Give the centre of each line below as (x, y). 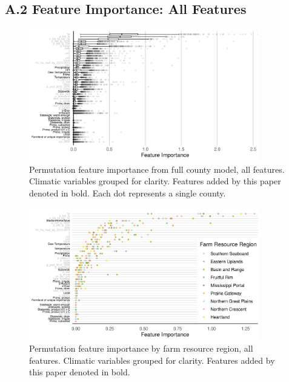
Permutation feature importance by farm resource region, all (141, 348)
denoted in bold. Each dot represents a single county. (128, 193)
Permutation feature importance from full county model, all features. (157, 169)
